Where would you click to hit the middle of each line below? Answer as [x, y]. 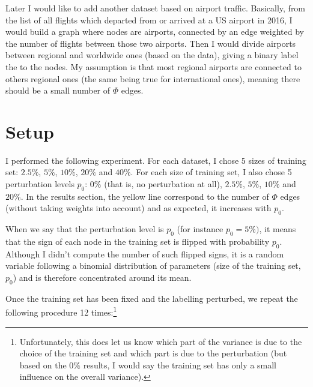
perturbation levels [40, 184]
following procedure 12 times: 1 [61, 311]
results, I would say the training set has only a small [180, 364]
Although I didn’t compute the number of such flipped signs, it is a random [145, 253]
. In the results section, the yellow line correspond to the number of [145, 196]
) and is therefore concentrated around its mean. [102, 277]
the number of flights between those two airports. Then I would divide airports [151, 43]
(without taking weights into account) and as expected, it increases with [138, 208]
